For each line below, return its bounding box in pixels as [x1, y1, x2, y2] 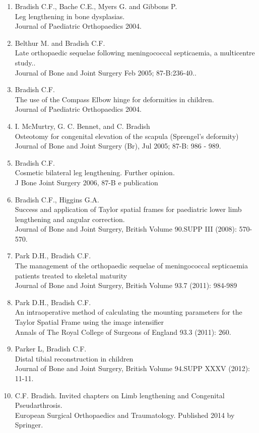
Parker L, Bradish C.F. [15, 343, 87, 354]
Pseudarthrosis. [15, 400, 62, 410]
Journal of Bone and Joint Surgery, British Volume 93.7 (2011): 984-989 [15, 280, 237, 291]
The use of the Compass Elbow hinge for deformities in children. [15, 94, 214, 104]
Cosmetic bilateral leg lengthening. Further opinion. [15, 167, 175, 178]
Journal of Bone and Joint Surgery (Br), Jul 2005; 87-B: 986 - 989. [15, 140, 221, 151]
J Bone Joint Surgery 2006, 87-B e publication [15, 177, 158, 187]
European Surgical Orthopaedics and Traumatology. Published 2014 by [15, 409, 235, 420]
